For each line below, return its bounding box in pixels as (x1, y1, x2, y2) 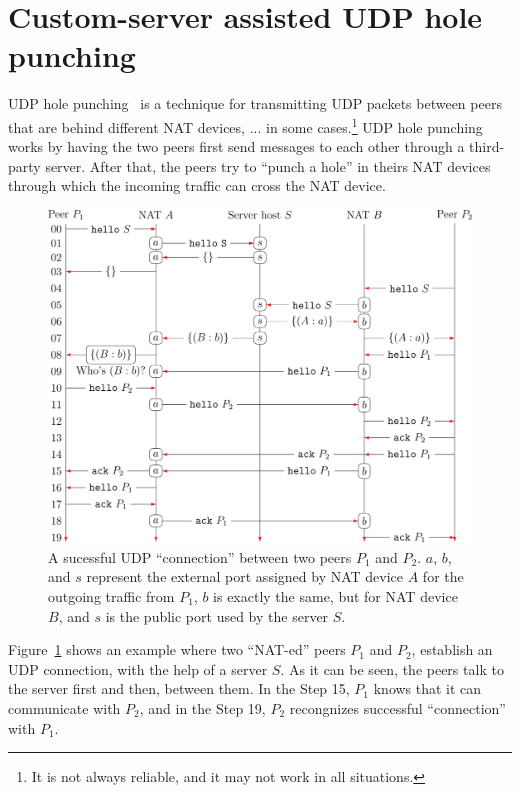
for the (422, 566, 464, 587)
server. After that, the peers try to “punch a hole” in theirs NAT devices (45, 155, 491, 176)
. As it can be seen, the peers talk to (280, 658, 504, 679)
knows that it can (373, 678, 482, 699)
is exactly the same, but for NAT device (213, 586, 458, 607)
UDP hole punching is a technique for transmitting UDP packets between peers (8, 93, 502, 114)
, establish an (411, 639, 493, 660)
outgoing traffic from (48, 586, 175, 607)
